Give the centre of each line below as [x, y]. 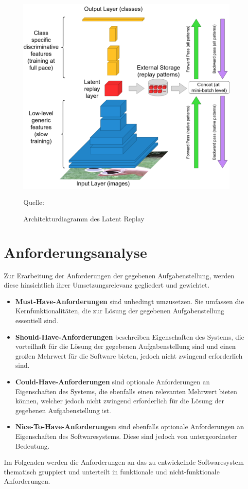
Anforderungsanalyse [76, 252]
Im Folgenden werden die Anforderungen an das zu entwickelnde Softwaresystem [124, 462]
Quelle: [34, 202]
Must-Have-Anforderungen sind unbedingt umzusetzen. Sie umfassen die [130, 301]
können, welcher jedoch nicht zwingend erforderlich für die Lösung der [120, 401]
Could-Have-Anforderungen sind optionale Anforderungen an [113, 382]
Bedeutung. [32, 445]
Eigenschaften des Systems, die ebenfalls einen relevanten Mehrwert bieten [126, 391]
